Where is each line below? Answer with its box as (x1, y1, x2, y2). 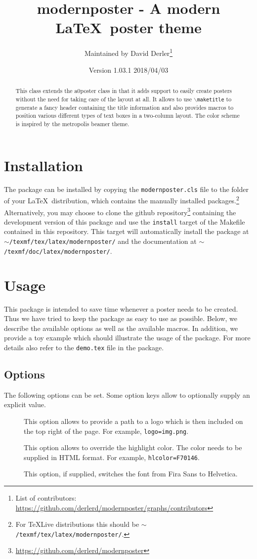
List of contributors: (15, 493, 77, 503)
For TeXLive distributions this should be (15, 519, 139, 529)
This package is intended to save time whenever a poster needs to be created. (4, 303, 238, 314)
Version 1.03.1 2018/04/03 (88, 64, 169, 75)
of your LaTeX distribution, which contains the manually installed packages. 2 (4, 194, 239, 205)
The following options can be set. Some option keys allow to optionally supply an (4, 389, 250, 400)
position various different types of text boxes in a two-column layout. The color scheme (15, 111, 240, 120)
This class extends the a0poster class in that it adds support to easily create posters (15, 86, 232, 94)
